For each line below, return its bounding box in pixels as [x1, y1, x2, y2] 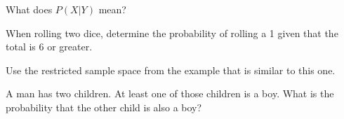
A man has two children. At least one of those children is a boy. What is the [6, 86, 334, 101]
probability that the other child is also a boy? [6, 99, 202, 114]
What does [6, 2, 53, 16]
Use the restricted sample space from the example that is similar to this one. [6, 62, 336, 77]
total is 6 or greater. [6, 39, 93, 54]
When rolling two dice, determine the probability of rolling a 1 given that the [6, 25, 338, 40]
